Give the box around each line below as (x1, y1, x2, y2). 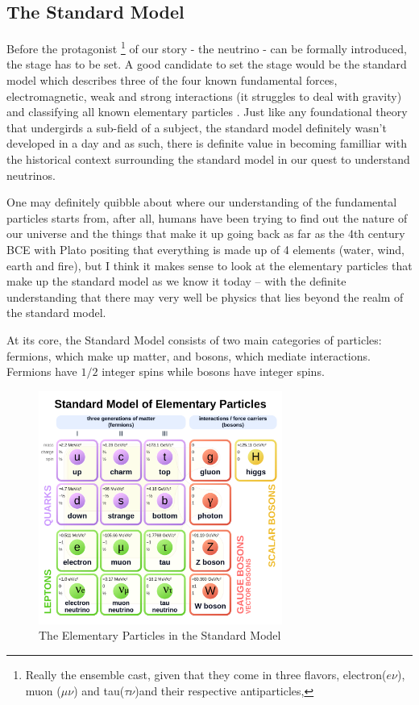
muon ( (25, 682, 61, 699)
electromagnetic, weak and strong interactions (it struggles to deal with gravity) (6, 87, 402, 104)
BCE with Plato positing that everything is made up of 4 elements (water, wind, (6, 240, 405, 257)
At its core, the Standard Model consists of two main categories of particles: (6, 331, 382, 348)
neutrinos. (6, 166, 56, 183)
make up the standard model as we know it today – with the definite (6, 273, 346, 290)
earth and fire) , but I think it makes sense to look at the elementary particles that (6, 257, 413, 273)
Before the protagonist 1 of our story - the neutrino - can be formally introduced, (6, 38, 407, 56)
